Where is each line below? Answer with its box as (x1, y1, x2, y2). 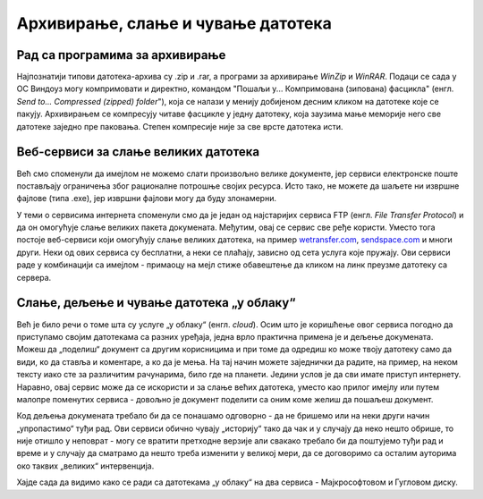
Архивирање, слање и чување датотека (16, 13, 333, 33)
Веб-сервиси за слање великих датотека (16, 144, 260, 160)
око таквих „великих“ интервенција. (16, 461, 155, 471)
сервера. (16, 272, 52, 283)
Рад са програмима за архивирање (16, 47, 226, 63)
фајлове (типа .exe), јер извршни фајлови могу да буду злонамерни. (16, 193, 277, 204)
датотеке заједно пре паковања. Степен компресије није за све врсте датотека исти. (16, 121, 343, 131)
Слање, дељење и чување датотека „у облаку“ (16, 295, 296, 310)
